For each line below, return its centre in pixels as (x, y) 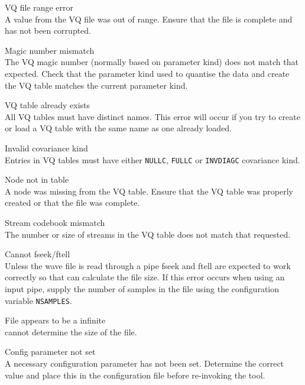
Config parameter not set (50, 352)
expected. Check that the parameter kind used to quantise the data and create (147, 73)
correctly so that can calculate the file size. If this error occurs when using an (145, 277)
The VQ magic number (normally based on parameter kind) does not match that (152, 62)
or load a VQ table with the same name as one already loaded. (119, 128)
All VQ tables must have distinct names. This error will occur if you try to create (152, 116)
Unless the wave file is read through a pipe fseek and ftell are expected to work (148, 265)
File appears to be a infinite (55, 320)
